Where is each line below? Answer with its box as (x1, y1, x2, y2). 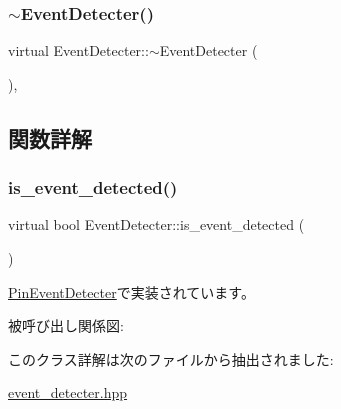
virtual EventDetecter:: (8, 40, 149, 61)
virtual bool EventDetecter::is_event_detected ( (8, 214, 305, 235)
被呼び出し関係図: (8, 315, 124, 336)
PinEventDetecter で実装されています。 (8, 281, 255, 302)
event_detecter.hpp (8, 382, 128, 403)
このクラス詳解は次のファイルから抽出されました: (8, 348, 334, 369)
